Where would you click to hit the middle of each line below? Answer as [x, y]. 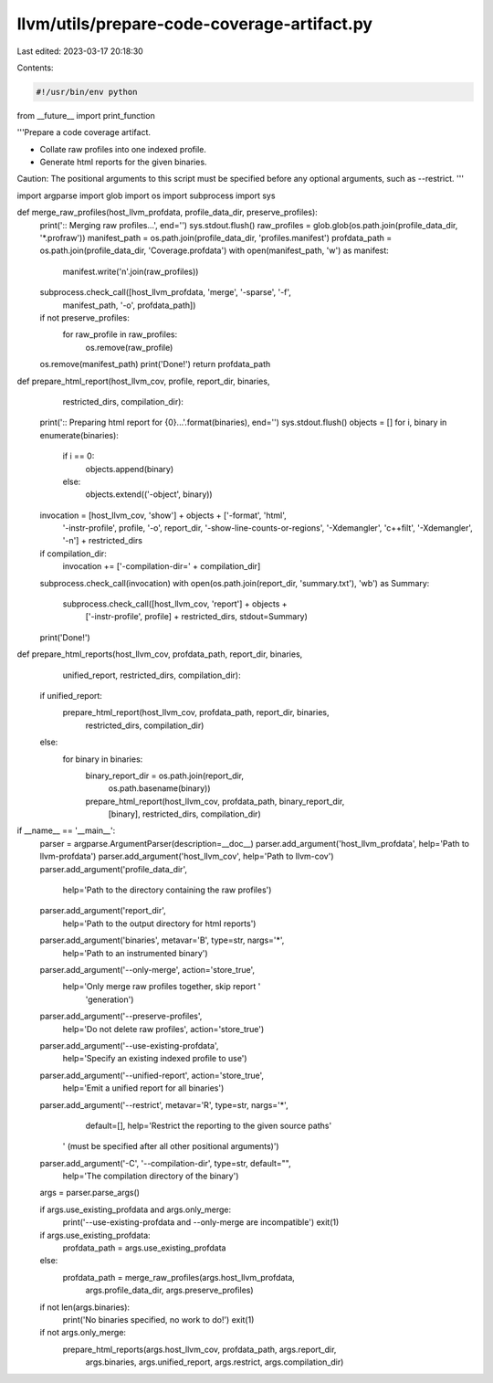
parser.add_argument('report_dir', [103, 911]
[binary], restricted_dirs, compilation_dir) [184, 814]
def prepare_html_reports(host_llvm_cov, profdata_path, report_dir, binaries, [160, 654]
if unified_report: [71, 695]
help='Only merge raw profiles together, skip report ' [162, 987]
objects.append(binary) [130, 469]
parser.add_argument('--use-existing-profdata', [129, 1045]
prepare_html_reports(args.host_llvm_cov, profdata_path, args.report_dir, [199, 1349]
